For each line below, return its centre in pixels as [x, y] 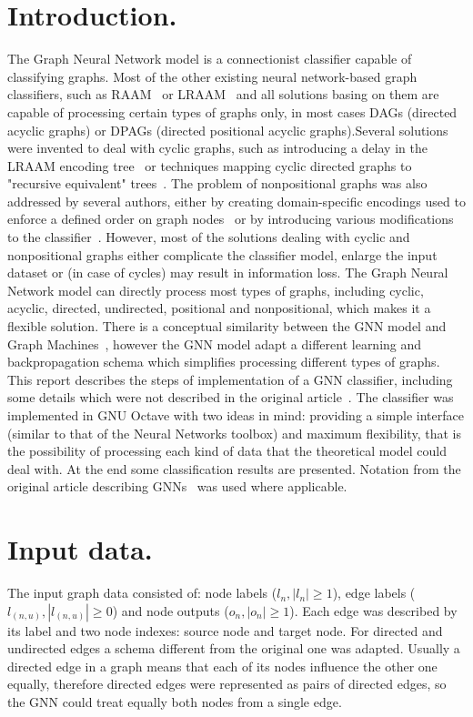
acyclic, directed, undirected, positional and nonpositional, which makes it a [219, 308]
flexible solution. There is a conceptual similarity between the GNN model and [227, 326]
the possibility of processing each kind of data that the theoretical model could [227, 451]
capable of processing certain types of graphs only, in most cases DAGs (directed [232, 111]
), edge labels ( [374, 593]
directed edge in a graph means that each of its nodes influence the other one [222, 666]
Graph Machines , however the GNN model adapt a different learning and [215, 343]
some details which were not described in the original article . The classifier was [231, 397]
